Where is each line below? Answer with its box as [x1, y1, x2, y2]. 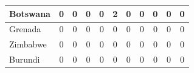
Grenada [9, 23, 41, 35]
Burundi [9, 53, 40, 66]
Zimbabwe [9, 38, 47, 50]
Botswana [9, 7, 50, 19]
